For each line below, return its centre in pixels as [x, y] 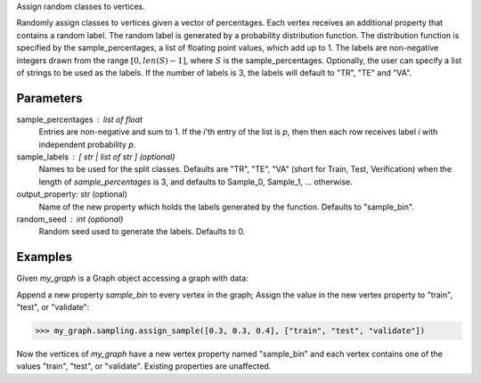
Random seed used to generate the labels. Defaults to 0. [142, 232]
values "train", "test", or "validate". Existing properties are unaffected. [144, 366]
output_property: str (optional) [72, 194]
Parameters [49, 98]
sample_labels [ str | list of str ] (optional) [96, 157]
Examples [45, 257]
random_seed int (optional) [70, 219]
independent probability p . [87, 144]
